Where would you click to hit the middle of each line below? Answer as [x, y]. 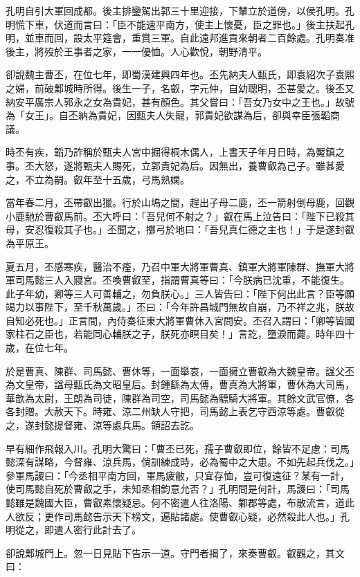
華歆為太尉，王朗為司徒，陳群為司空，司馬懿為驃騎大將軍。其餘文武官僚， [175, 397]
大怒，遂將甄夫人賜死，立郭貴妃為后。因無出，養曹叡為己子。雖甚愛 [189, 165]
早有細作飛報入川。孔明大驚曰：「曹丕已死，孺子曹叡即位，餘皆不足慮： [168, 448]
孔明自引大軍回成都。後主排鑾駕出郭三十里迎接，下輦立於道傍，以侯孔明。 [175, 10]
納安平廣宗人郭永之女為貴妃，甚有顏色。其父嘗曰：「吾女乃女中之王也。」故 [175, 101]
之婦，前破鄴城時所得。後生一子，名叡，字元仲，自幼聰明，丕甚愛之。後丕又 [180, 88]
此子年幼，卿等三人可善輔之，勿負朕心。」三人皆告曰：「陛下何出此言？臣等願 [180, 293]
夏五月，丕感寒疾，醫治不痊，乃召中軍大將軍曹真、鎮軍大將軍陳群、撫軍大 [175, 266]
